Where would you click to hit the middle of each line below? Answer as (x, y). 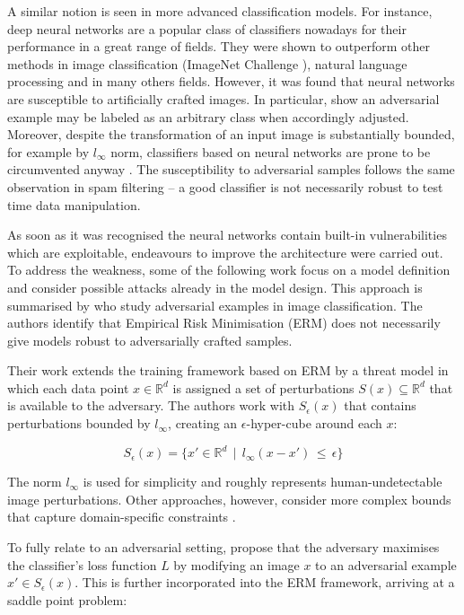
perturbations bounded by (79, 423)
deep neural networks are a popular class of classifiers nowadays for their (207, 28)
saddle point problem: (67, 599)
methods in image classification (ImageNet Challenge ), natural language (207, 63)
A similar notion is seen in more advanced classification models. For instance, (220, 11)
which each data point (68, 387)
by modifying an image (236, 564)
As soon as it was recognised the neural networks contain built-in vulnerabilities (227, 235)
